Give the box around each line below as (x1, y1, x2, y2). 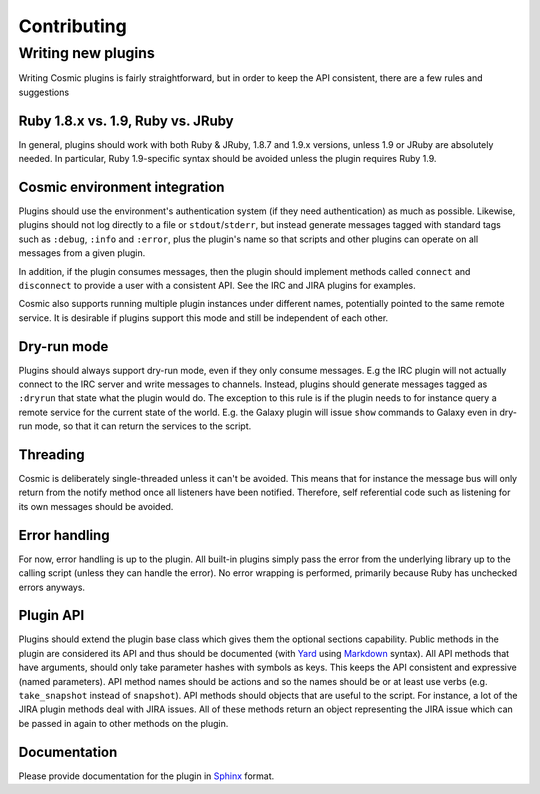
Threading (18, 446, 85, 463)
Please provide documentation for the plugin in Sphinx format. (18, 770, 275, 782)
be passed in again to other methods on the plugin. (18, 717, 229, 729)
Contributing (18, 15, 127, 37)
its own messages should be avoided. (18, 500, 174, 512)
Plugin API (18, 607, 85, 624)
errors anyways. (18, 581, 85, 593)
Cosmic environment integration (18, 178, 225, 195)
